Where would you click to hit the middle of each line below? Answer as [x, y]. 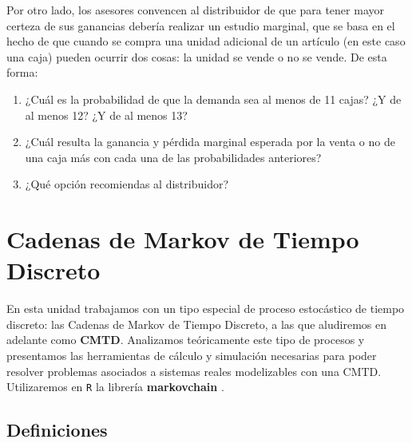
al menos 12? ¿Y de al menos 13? [106, 115]
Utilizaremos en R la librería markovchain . [115, 387]
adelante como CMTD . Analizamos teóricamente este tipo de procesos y [186, 340]
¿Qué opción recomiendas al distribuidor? [127, 184]
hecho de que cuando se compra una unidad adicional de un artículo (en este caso [206, 41]
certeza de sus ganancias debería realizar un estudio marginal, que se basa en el [201, 25]
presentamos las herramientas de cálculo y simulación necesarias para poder [192, 356]
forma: [22, 72]
